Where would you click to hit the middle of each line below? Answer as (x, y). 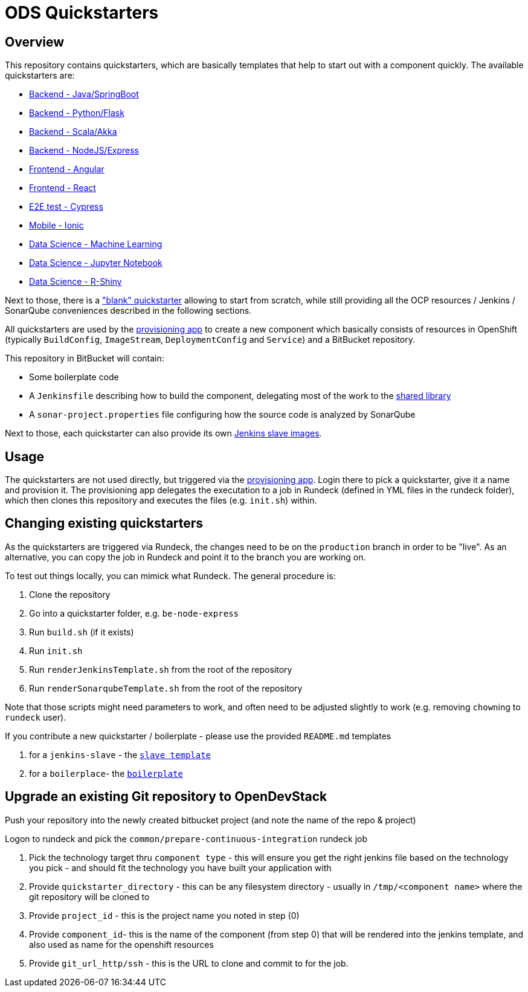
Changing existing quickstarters (104, 524)
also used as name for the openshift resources (121, 944)
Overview (35, 42)
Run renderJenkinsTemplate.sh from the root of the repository (161, 669)
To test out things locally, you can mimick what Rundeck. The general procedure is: (170, 575)
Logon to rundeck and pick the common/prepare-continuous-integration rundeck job (186, 838)
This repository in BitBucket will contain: (85, 358)
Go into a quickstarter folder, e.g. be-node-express (134, 613)
